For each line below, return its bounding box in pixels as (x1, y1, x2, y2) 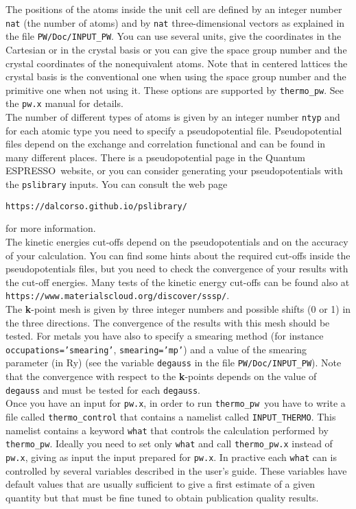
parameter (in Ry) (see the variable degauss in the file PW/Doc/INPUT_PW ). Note (5, 355, 342, 370)
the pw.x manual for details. (5, 96, 123, 110)
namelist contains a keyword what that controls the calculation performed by (5, 423, 329, 437)
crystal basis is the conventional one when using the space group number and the (5, 69, 346, 84)
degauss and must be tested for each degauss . (5, 382, 200, 396)
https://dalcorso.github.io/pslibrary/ (5, 201, 187, 211)
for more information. (5, 221, 96, 235)
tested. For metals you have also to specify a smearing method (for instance (5, 329, 324, 343)
